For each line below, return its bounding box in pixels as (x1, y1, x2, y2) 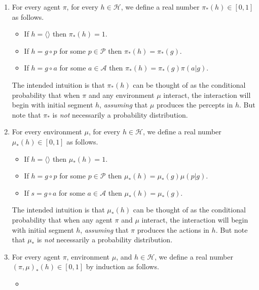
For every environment (12, 126, 82, 137)
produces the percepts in (156, 99, 233, 110)
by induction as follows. (86, 261, 159, 272)
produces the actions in (137, 224, 209, 235)
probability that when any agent (12, 214, 113, 225)
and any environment (88, 89, 155, 100)
